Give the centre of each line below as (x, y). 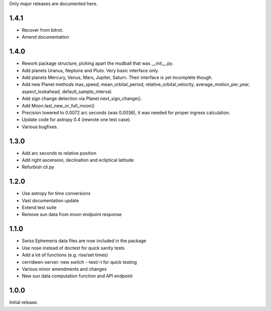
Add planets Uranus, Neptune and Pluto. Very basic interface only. (90, 70)
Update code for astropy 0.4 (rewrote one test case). (77, 120)
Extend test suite (39, 208)
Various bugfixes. (40, 127)
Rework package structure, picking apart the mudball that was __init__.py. (98, 63)
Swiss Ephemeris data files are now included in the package (84, 241)
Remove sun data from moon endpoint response (72, 215)
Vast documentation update (50, 200)
